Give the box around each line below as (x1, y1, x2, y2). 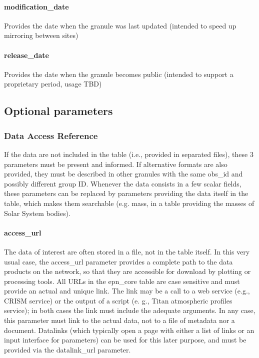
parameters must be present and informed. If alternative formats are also (4, 158, 227, 169)
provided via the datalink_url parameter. (4, 344, 131, 354)
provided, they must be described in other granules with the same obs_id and (4, 168, 243, 179)
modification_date (4, 1, 69, 11)
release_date (4, 49, 49, 60)
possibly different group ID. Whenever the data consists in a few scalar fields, (4, 178, 241, 188)
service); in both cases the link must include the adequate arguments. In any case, (4, 305, 255, 315)
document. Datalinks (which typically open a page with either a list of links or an (4, 324, 254, 335)
